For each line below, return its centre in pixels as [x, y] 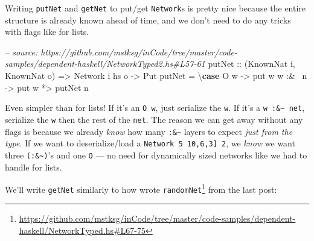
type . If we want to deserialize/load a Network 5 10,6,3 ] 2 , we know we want [150, 143]
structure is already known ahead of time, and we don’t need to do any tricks [148, 20]
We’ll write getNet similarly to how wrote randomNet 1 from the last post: [141, 188]
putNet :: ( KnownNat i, [252, 64]
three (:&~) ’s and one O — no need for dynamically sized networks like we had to [156, 155]
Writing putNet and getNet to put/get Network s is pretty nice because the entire [155, 8]
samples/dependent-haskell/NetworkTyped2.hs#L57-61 [105, 64]
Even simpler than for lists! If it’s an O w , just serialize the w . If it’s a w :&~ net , [155, 108]
